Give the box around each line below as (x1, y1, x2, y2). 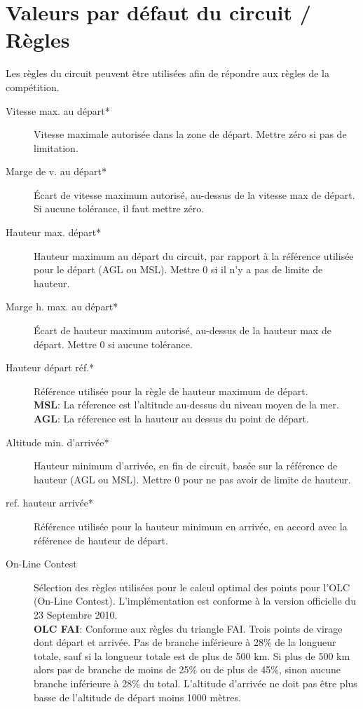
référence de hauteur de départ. (34, 532, 168, 547)
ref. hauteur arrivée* (6, 495, 94, 510)
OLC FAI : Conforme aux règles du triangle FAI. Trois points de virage (34, 621, 343, 635)
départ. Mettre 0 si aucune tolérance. (34, 336, 193, 351)
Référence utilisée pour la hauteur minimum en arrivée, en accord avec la (34, 518, 348, 533)
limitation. (34, 140, 78, 155)
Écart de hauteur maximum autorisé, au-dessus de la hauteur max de (34, 323, 331, 338)
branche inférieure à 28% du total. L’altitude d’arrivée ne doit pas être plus (34, 675, 357, 690)
